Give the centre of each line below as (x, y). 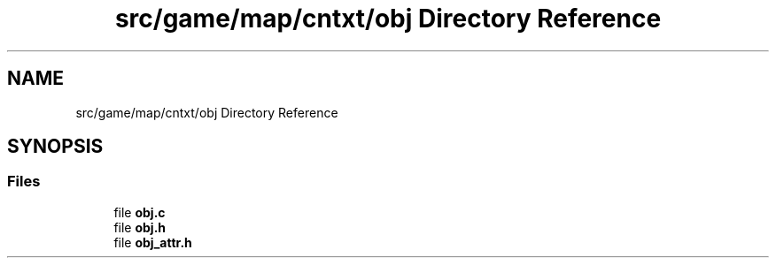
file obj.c (140, 212)
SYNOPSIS (55, 147)
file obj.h (140, 227)
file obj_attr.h (153, 242)
